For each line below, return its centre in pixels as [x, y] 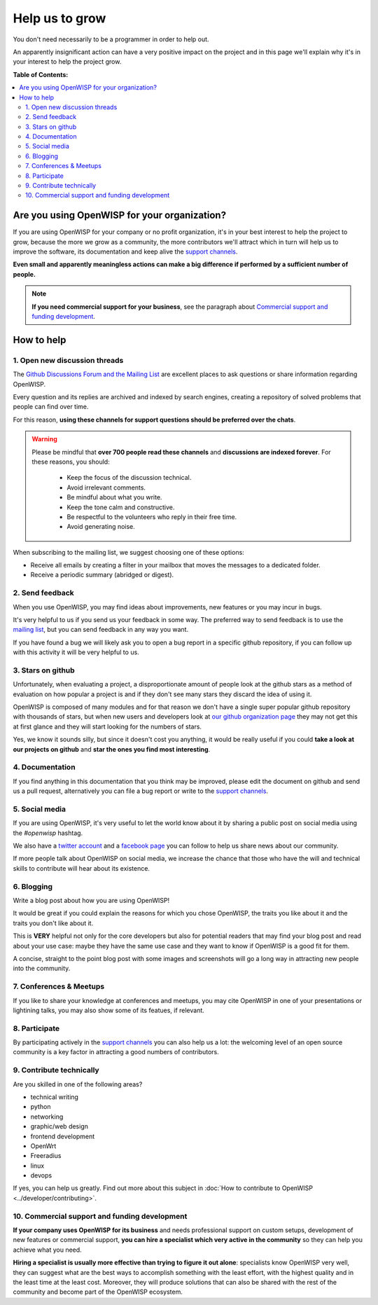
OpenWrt [43, 1146]
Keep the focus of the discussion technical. [129, 478]
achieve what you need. [47, 1250]
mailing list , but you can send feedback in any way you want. [101, 630]
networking [47, 1117]
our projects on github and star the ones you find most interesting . [112, 749]
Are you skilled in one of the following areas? [78, 1084]
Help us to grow [59, 18]
